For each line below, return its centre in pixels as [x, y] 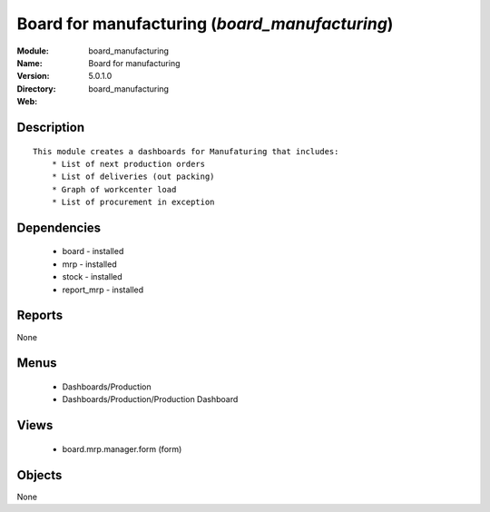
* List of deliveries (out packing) [133, 177]
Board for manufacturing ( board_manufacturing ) [205, 24]
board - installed [93, 251]
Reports [40, 315]
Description [51, 127]
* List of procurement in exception [133, 202]
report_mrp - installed [103, 290]
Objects [39, 475]
